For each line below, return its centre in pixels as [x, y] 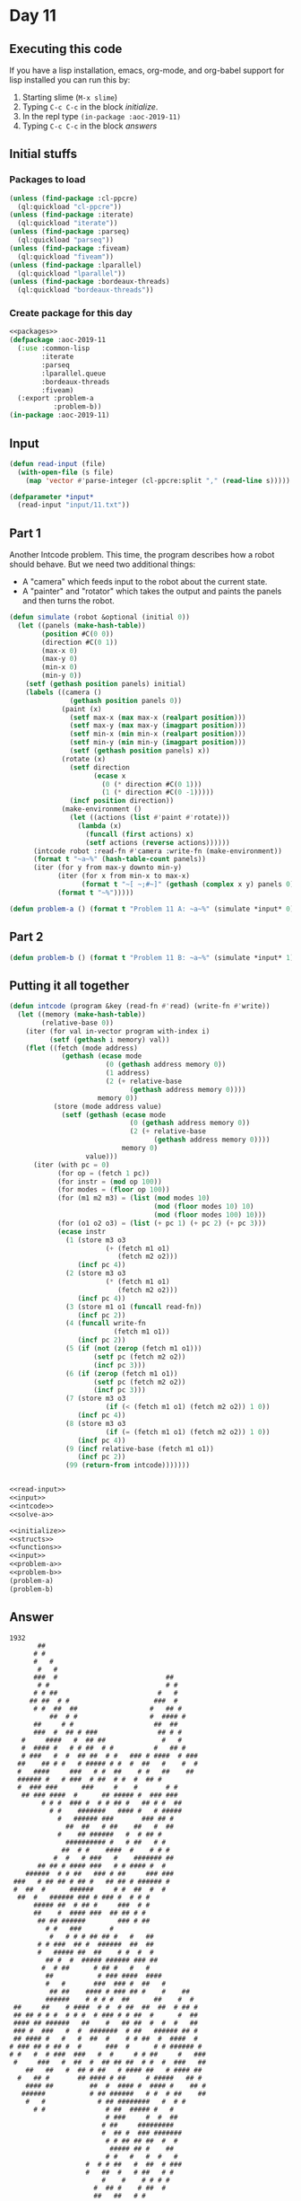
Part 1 [26, 533]
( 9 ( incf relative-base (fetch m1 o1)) [140, 1448]
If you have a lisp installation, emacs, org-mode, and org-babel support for [147, 70]
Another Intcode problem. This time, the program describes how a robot [142, 555]
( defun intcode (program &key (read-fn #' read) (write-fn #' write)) [140, 1007]
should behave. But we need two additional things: [103, 564]
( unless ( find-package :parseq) [69, 232]
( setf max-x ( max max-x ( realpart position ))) [158, 718]
